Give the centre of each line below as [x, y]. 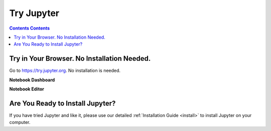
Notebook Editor [27, 89]
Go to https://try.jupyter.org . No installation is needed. [65, 71]
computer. [20, 122]
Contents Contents [30, 28]
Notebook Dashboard [32, 80]
